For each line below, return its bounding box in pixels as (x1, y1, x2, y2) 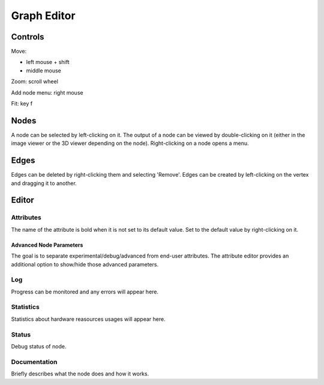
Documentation (11, 357, 58, 366)
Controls (11, 32, 44, 42)
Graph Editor (11, 9, 76, 22)
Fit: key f (11, 100, 33, 107)
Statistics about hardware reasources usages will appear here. (11, 315, 166, 323)
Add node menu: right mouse (11, 89, 83, 96)
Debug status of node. (11, 342, 67, 350)
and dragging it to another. (11, 180, 77, 187)
